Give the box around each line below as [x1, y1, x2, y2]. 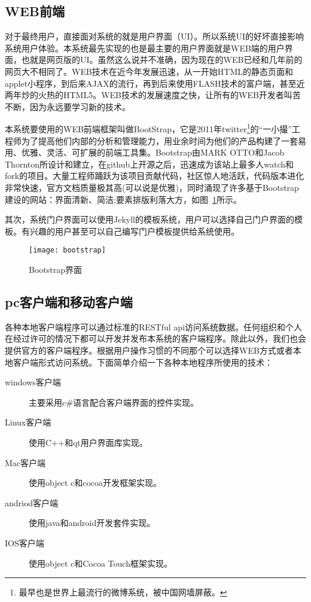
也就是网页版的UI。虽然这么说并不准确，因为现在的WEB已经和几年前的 [21, 53, 303, 66]
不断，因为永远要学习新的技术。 [5, 100, 130, 113]
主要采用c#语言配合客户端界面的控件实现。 [29, 396, 199, 408]
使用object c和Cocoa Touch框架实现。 [29, 557, 172, 569]
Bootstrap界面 [29, 263, 82, 276]
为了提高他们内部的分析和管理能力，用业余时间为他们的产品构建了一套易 [21, 134, 306, 147]
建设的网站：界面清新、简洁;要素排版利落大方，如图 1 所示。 [5, 193, 242, 205]
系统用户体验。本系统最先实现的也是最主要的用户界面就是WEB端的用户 [5, 41, 285, 54]
